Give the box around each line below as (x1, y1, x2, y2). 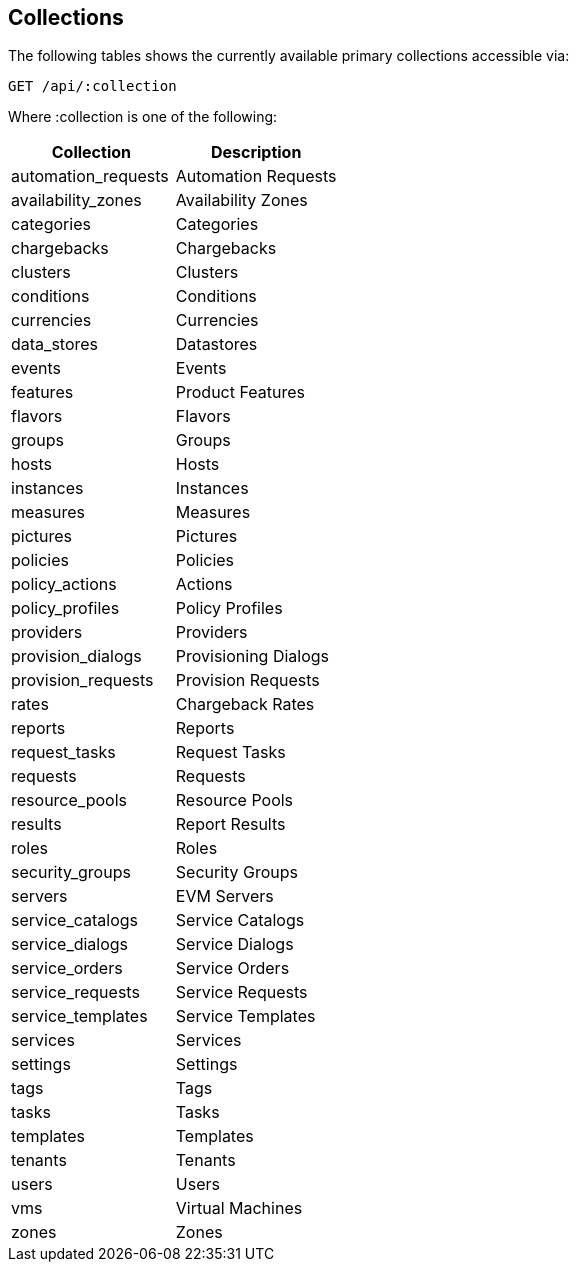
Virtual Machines (175, 1198, 303, 1219)
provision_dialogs (11, 646, 142, 667)
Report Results (175, 814, 286, 835)
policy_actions (11, 574, 117, 595)
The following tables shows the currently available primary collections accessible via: (8, 47, 570, 65)
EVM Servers (175, 886, 274, 907)
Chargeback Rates (175, 694, 315, 715)
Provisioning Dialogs (175, 646, 330, 667)
